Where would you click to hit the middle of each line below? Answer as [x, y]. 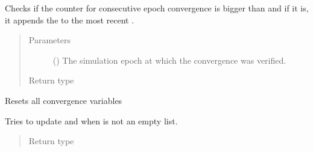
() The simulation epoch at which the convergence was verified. [169, 60]
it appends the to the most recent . [70, 20]
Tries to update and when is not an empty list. [91, 120]
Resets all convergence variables [64, 100]
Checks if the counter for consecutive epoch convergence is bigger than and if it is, [157, 8]
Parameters [49, 40]
